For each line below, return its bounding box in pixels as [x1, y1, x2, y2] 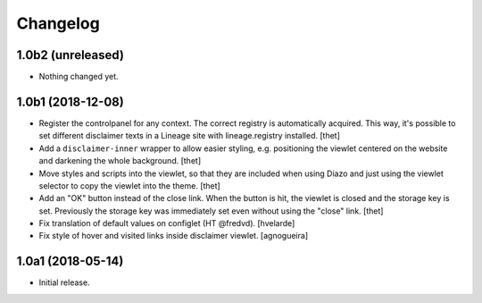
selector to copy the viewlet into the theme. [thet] [38, 180, 220, 191]
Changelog [16, 13, 100, 33]
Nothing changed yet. [38, 72, 120, 82]
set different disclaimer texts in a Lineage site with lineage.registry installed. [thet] [38, 130, 341, 141]
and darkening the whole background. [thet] [38, 156, 201, 166]
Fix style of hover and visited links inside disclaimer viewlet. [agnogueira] [38, 231, 308, 241]
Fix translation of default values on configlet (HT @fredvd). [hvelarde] [38, 218, 295, 229]
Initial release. [38, 277, 90, 288]
